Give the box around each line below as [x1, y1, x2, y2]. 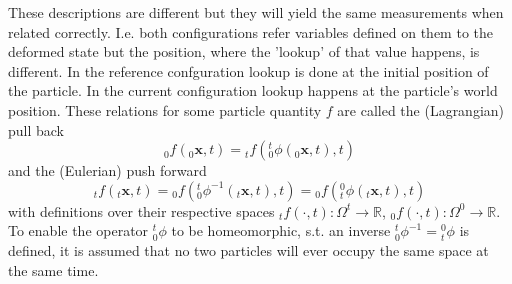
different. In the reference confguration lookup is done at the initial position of [8, 60, 489, 81]
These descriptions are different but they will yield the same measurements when [8, 2, 504, 22]
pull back [8, 119, 65, 140]
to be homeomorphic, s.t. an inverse [171, 220, 391, 241]
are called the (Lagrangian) [337, 99, 505, 120]
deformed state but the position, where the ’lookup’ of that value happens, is [8, 41, 480, 62]
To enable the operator [8, 220, 149, 241]
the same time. [8, 259, 99, 280]
